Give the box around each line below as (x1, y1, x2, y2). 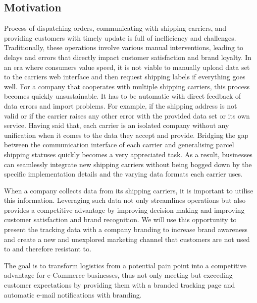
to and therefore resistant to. (4, 243, 92, 254)
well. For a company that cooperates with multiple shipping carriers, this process (4, 81, 250, 91)
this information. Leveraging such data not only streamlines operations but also (4, 195, 246, 205)
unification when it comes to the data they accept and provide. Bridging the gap (4, 129, 249, 140)
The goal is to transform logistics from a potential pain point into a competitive (4, 260, 247, 270)
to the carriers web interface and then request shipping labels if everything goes (4, 71, 246, 82)
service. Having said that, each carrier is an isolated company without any (4, 120, 229, 130)
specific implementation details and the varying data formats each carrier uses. (4, 169, 243, 179)
